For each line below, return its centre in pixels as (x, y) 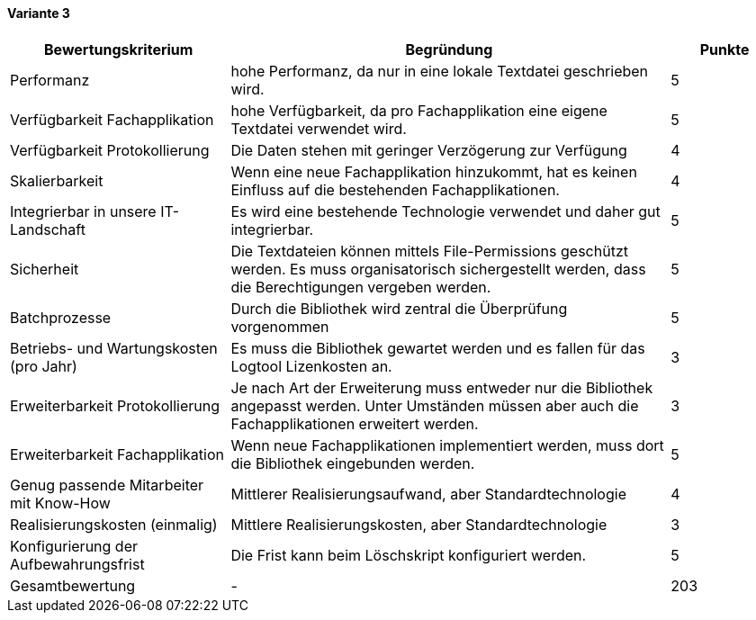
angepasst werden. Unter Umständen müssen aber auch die (435, 405)
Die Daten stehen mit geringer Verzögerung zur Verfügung (429, 150)
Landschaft (48, 229)
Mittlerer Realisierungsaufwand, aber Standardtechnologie (428, 494)
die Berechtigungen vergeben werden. (361, 287)
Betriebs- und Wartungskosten (114, 348)
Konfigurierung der (74, 546)
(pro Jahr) (44, 366)
